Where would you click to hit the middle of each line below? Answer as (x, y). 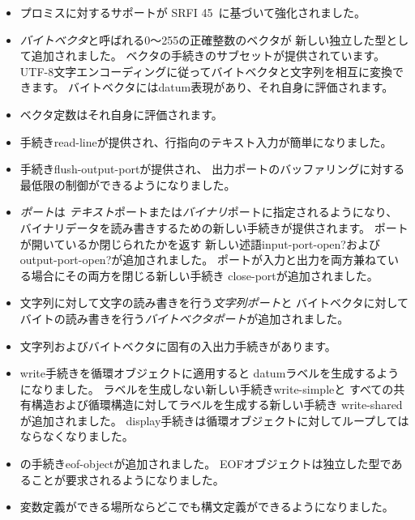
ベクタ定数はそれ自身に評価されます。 (121, 114)
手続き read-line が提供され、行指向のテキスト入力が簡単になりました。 (206, 141)
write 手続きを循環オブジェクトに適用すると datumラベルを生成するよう (210, 373)
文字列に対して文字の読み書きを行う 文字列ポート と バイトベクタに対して (214, 303)
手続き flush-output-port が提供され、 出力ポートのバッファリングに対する (212, 169)
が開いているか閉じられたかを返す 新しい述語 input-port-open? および (200, 243)
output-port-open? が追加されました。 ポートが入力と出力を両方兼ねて (203, 260)
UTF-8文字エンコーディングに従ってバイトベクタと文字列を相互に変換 (206, 71)
